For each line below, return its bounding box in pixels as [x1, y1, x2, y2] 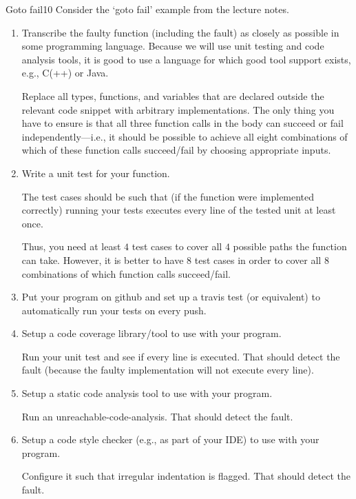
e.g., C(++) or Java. [21, 65, 109, 80]
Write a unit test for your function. [21, 165, 170, 180]
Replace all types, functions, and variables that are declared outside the [21, 88, 324, 103]
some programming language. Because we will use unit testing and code [21, 39, 324, 53]
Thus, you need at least [21, 239, 121, 254]
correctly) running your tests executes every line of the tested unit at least [21, 203, 336, 217]
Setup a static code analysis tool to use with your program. [21, 386, 273, 400]
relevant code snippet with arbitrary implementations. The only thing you [21, 102, 335, 116]
